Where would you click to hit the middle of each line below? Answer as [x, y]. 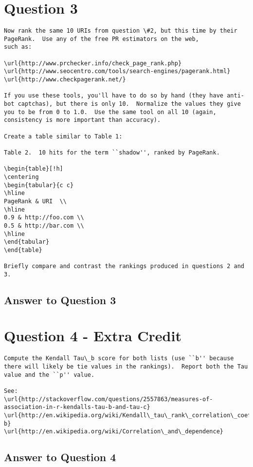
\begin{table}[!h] [34, 169]
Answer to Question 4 [60, 457]
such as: [18, 47]
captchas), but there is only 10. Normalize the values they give [129, 104]
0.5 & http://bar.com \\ [44, 225]
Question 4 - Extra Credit [93, 336]
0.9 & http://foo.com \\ [44, 218]
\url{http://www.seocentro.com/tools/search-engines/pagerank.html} [117, 71]
